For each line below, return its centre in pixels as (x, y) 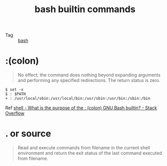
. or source (28, 134)
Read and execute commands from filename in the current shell (84, 148)
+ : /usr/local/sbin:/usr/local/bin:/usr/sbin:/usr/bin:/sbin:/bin (78, 99)
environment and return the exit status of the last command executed (90, 153)
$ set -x (14, 90)
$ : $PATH (16, 94)
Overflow (15, 113)
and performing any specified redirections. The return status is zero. (89, 80)
